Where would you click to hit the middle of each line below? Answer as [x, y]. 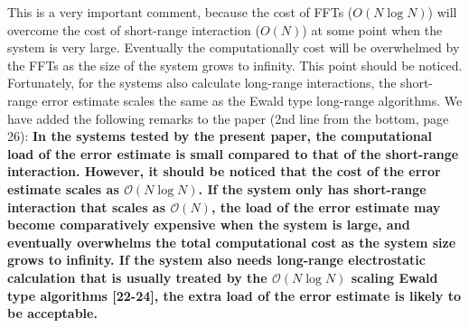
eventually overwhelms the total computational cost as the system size [232, 242]
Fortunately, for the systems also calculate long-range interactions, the [202, 83]
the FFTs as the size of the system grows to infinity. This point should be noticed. [235, 65]
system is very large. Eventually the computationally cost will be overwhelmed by [234, 47]
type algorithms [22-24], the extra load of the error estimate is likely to [234, 295]
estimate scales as [63, 188]
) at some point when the [372, 29]
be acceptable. [52, 313]
